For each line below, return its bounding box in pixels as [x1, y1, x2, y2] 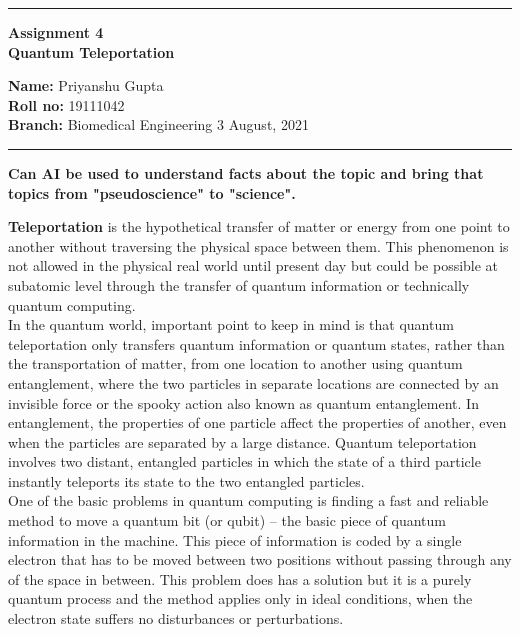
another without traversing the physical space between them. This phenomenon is [8, 235, 509, 256]
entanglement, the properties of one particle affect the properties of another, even [8, 412, 507, 433]
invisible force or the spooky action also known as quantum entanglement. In [8, 392, 479, 413]
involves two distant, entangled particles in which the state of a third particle [8, 451, 481, 472]
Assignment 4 [8, 22, 104, 42]
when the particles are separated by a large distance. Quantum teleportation [8, 431, 477, 452]
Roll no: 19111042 [8, 94, 125, 115]
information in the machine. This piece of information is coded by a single [8, 529, 462, 550]
